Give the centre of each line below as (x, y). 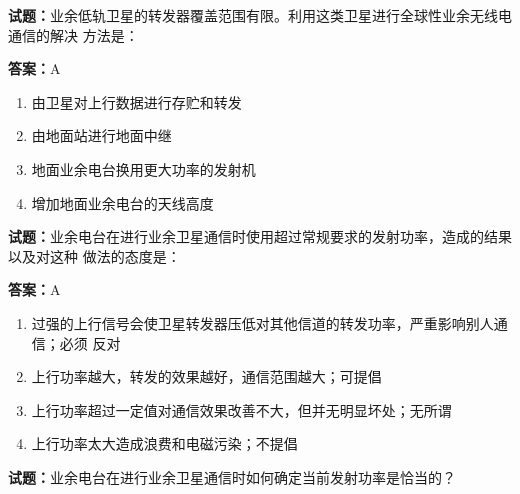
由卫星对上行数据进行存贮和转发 (136, 101)
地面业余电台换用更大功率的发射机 (143, 168)
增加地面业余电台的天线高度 (122, 202)
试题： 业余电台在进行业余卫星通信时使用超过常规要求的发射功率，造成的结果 (260, 236)
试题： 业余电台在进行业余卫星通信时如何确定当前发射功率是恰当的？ (232, 476)
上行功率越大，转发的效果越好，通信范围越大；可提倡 (206, 376)
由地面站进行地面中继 (101, 135)
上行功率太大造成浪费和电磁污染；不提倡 (164, 443)
